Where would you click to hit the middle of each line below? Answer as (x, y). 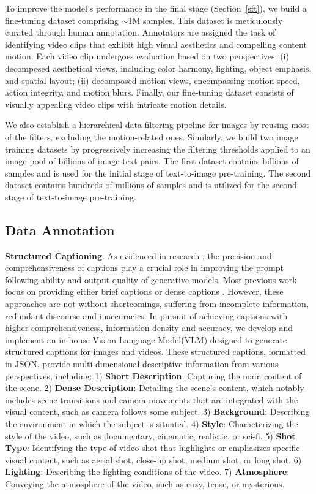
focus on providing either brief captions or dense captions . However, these (144, 291)
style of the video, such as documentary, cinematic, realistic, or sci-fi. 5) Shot (150, 435)
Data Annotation (60, 230)
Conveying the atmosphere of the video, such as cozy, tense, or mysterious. (145, 483)
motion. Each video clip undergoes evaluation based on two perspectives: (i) (147, 56)
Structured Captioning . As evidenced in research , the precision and (138, 255)
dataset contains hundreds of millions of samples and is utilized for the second (151, 185)
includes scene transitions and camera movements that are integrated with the (152, 399)
